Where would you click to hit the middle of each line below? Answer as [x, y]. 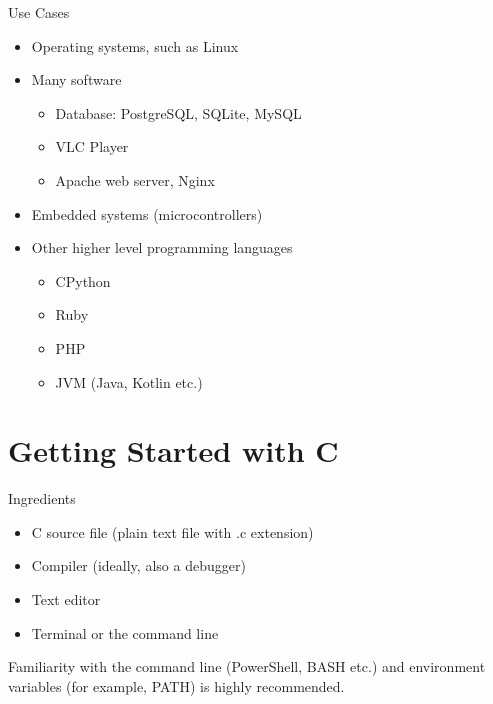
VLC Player [92, 146]
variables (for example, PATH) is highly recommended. [176, 685]
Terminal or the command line [125, 632]
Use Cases [39, 12]
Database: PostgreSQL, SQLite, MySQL [178, 112]
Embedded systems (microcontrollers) [147, 213]
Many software [76, 79]
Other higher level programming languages [162, 247]
